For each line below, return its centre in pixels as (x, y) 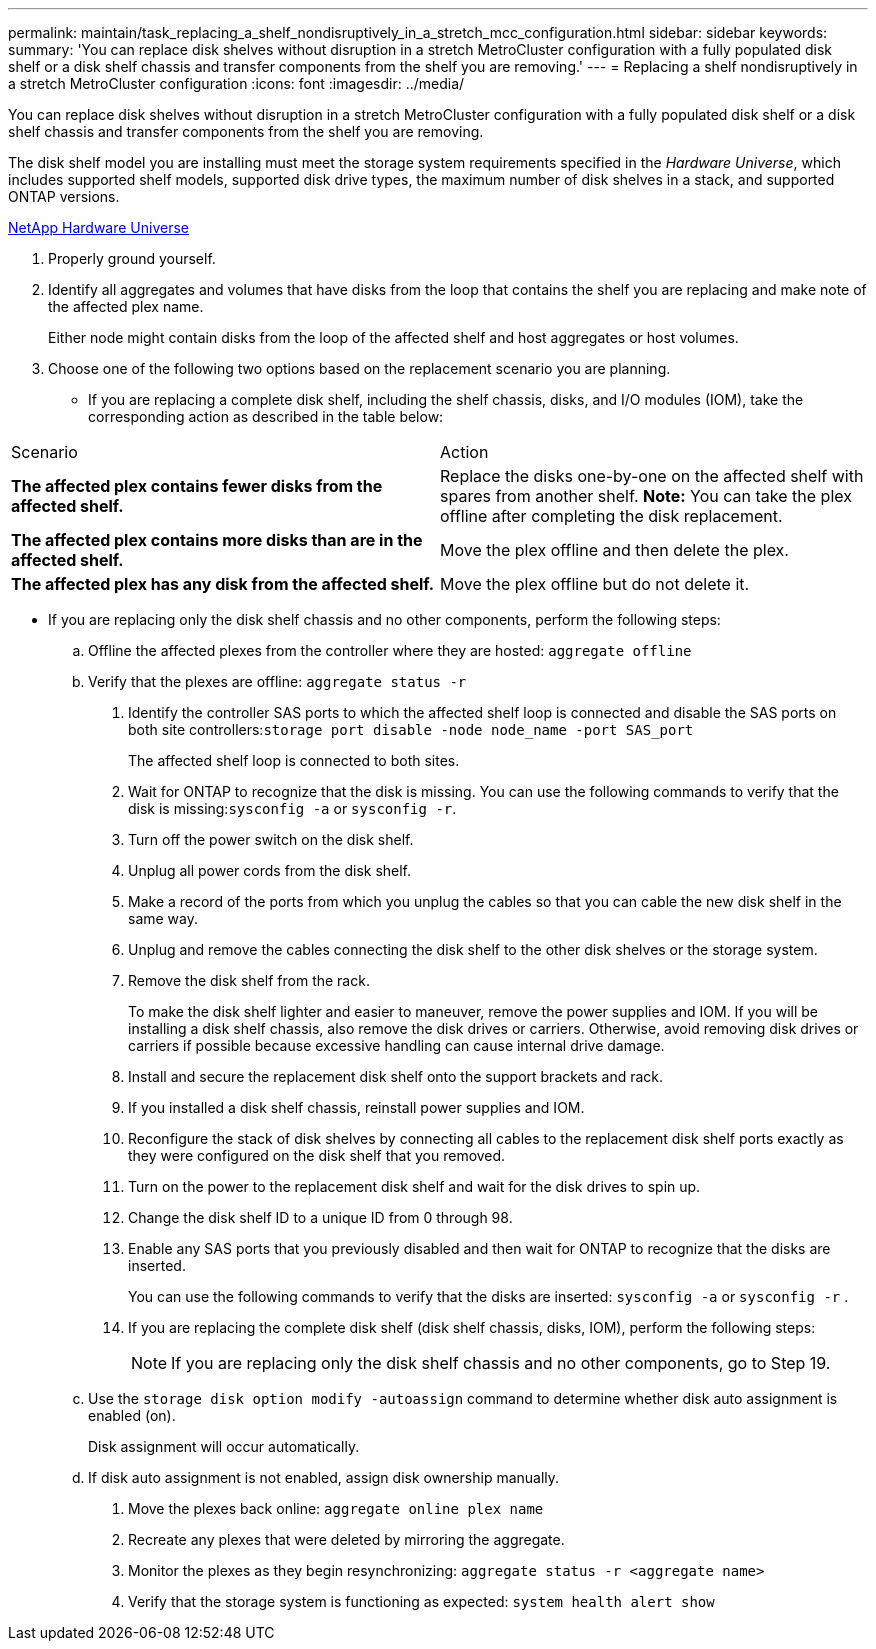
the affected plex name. (126, 306)
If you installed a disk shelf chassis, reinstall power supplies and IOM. (356, 1107)
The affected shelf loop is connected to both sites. (294, 760)
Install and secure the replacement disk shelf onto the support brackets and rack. (396, 1076)
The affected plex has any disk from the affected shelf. (223, 584)
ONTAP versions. (64, 196)
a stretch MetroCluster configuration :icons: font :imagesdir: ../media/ (236, 83)
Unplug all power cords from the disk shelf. (270, 870)
